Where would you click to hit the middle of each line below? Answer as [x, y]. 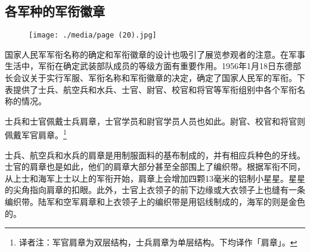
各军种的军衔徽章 [55, 11]
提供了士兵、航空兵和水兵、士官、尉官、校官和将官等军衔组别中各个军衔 [155, 89]
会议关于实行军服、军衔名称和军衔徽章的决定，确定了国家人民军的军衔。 [155, 78]
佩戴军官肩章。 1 [36, 134]
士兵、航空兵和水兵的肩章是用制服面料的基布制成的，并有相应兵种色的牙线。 [155, 155]
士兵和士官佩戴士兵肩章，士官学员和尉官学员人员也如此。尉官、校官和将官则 [155, 121]
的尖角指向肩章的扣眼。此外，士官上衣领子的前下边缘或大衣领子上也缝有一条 [155, 190]
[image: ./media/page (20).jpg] [93, 35]
